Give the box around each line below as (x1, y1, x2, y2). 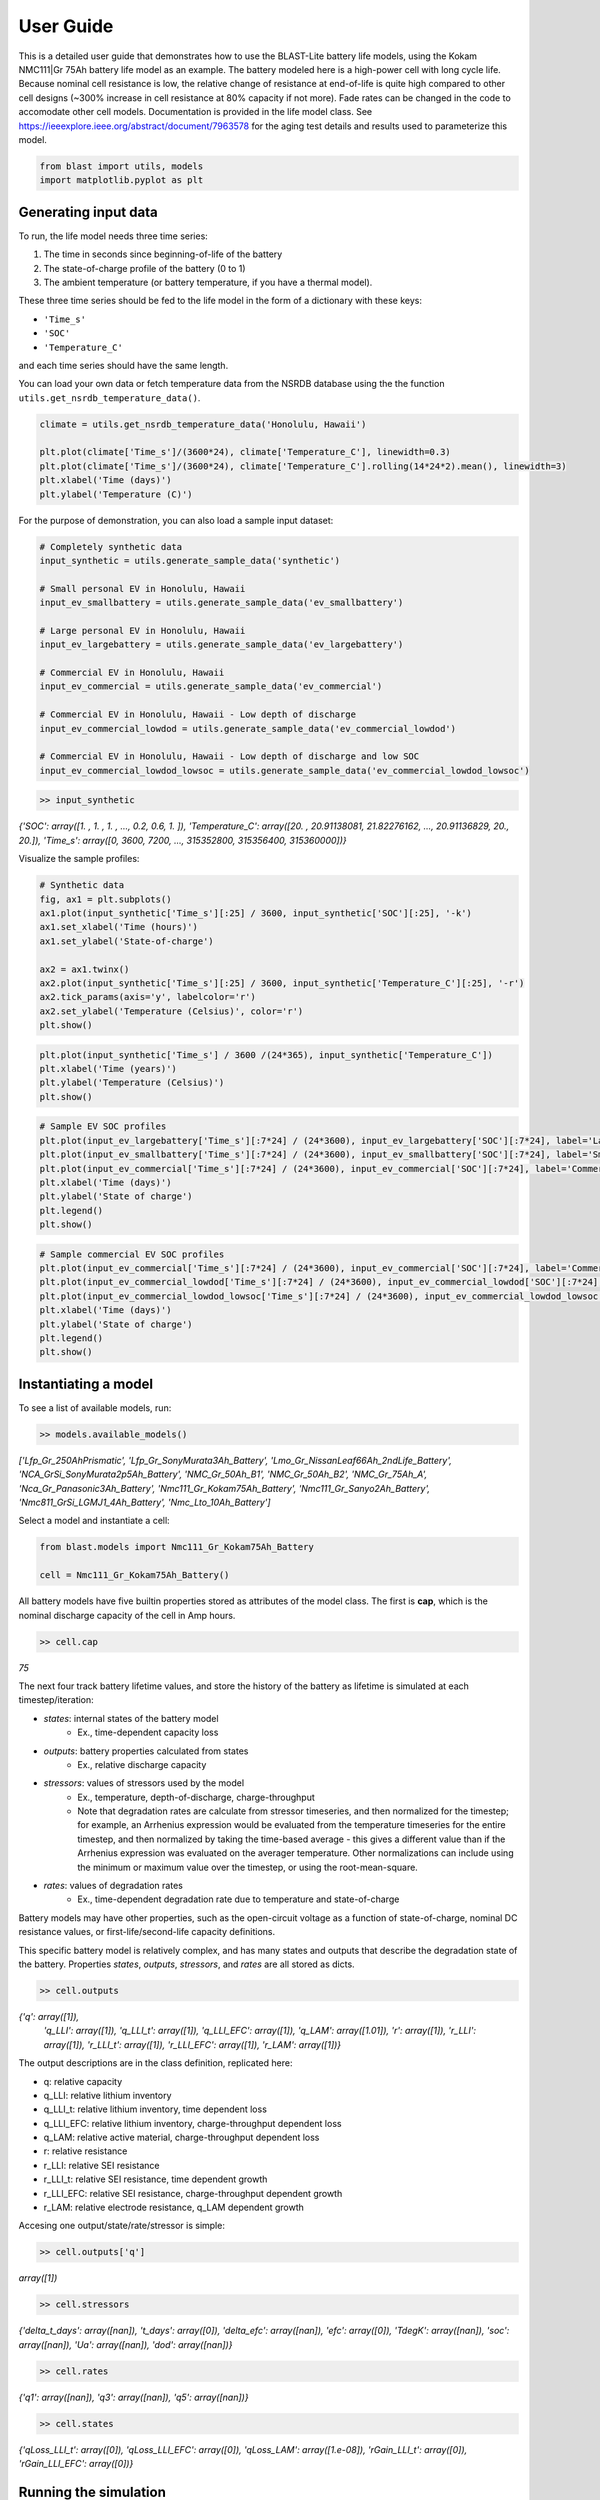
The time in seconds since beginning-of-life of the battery (43, 248, 283, 260)
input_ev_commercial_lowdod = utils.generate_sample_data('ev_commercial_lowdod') (39, 723, 457, 734)
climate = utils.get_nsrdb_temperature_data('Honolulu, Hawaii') (39, 418, 367, 430)
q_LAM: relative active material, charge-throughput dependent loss (43, 2131, 320, 2144)
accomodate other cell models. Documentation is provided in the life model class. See (18, 106, 373, 118)
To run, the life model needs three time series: (18, 230, 209, 242)
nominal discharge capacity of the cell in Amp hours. (18, 1609, 236, 1621)
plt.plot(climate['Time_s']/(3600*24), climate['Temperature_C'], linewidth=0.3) (39, 446, 452, 458)
